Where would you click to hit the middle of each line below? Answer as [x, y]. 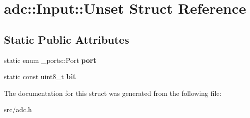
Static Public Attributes [67, 39]
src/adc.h [18, 109]
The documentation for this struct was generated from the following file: [113, 93]
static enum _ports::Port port [50, 60]
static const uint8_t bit [40, 76]
